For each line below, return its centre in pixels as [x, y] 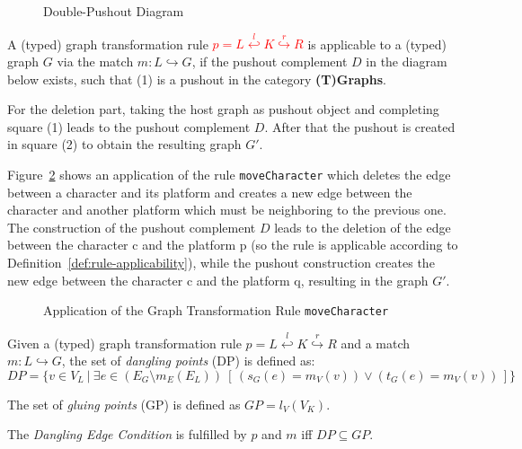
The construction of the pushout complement [132, 227]
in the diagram [407, 61]
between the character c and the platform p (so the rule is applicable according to [233, 245]
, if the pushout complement [270, 61]
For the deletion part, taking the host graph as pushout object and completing [223, 109]
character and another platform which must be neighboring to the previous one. [227, 210]
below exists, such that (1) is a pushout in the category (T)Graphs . [197, 79]
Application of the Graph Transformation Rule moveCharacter [216, 310]
